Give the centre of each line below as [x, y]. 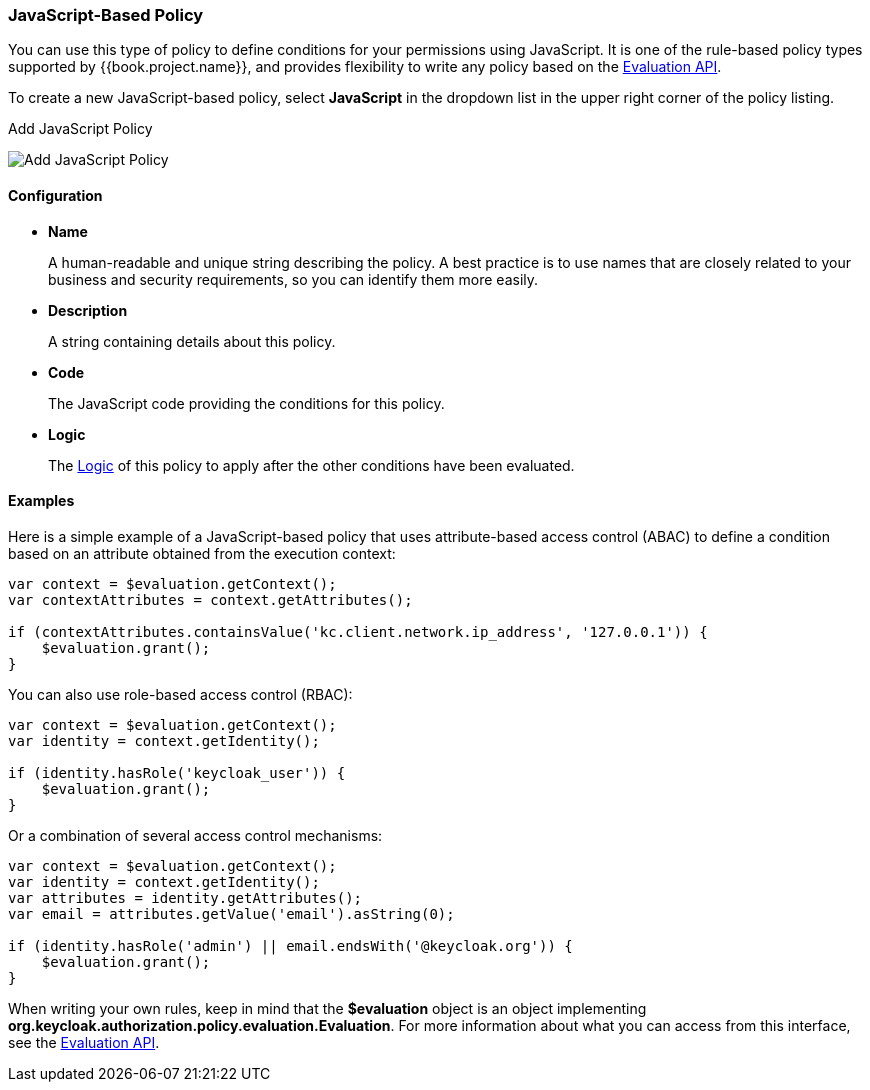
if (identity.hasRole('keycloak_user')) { [177, 772]
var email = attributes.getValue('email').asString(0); [231, 913]
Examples [41, 501]
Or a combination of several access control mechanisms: [195, 835]
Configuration [55, 195]
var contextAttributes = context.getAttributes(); [210, 599]
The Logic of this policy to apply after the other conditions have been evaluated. [311, 465]
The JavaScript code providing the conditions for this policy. [246, 403]
